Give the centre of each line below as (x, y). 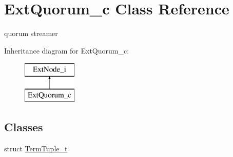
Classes (24, 126)
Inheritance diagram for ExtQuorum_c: (67, 50)
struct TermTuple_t (36, 148)
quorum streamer (31, 33)
